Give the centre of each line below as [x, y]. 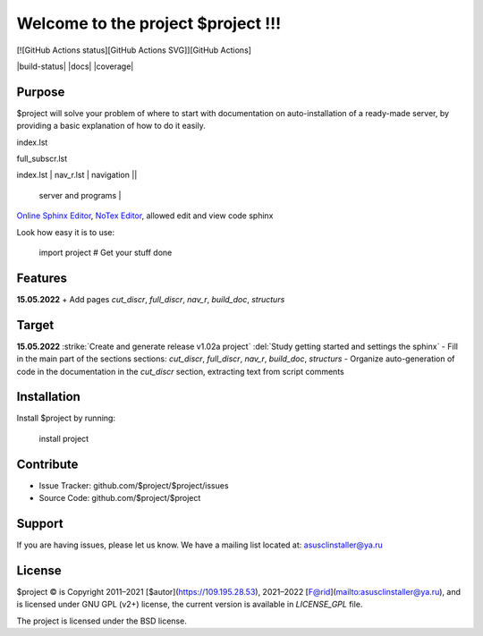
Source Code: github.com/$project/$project [120, 498]
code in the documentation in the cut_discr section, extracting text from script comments [180, 371]
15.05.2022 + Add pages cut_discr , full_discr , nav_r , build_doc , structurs [151, 299]
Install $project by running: [66, 418]
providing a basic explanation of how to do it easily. [111, 126]
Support [40, 523]
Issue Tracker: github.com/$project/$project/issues [134, 485]
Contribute [47, 464]
